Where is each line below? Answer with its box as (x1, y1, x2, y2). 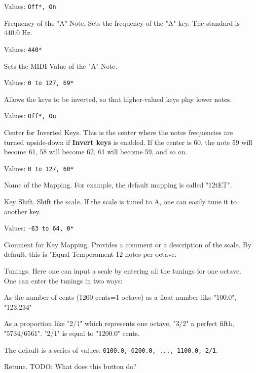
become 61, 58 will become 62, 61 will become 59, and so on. (4, 146, 187, 157)
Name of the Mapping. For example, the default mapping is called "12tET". (4, 180, 232, 190)
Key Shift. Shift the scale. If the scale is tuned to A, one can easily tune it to (4, 196, 237, 207)
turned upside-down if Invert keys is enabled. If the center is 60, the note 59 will (4, 137, 253, 147)
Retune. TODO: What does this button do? (4, 361, 137, 372)
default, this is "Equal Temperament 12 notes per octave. (4, 249, 177, 259)
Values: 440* (4, 44, 42, 54)
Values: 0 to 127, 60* (4, 163, 74, 173)
